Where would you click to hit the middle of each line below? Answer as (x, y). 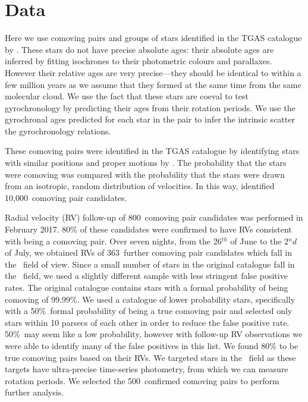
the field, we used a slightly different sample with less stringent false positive (146, 276)
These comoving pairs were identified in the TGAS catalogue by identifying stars (152, 151)
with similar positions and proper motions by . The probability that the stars (146, 163)
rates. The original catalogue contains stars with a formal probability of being (147, 287)
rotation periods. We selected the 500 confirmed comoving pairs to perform (142, 380)
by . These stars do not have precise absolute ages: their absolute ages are (139, 49)
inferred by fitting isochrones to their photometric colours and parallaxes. (139, 61)
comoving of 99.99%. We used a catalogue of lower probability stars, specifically (150, 299)
